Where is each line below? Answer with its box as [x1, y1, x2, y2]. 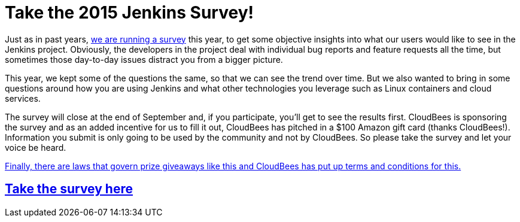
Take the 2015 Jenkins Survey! [5, 2, 254, 23]
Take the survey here [5, 181, 133, 197]
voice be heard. [5, 142, 66, 153]
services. [5, 93, 41, 104]
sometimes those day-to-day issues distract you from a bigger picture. [5, 54, 283, 65]
